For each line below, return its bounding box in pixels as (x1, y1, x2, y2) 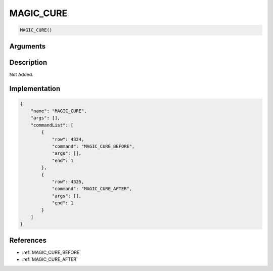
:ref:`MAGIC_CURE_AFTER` (22, 256, 78, 262)
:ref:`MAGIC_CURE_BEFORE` (22, 249, 81, 255)
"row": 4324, (52, 137, 84, 142)
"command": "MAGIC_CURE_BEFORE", (52, 144, 135, 149)
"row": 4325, (52, 178, 84, 185)
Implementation (9, 84, 61, 93)
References (9, 236, 47, 245)
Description (9, 58, 48, 67)
